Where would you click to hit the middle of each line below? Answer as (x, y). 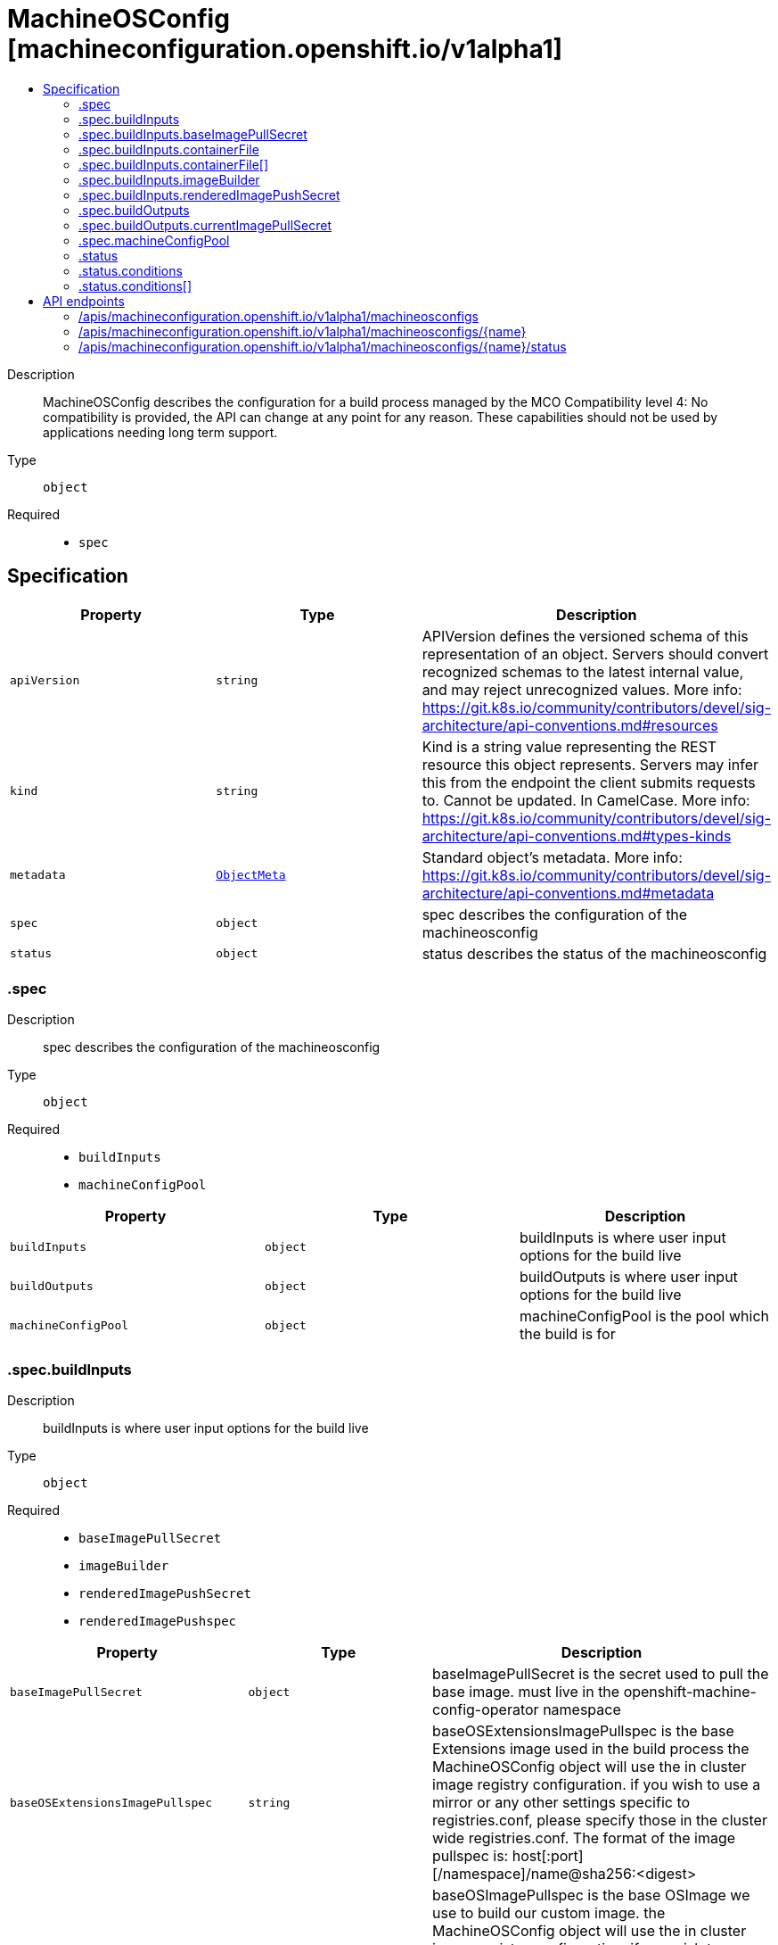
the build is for (567, 1334)
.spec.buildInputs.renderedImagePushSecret (209, 194)
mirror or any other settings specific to (561, 1803)
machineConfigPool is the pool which (644, 1316)
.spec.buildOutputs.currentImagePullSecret (205, 225)
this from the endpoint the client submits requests (589, 782)
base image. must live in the (526, 1692)
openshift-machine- (690, 1692)
